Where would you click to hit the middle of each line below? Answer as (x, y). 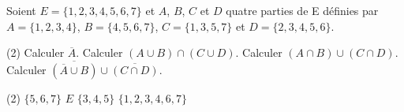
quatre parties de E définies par (302, 10)
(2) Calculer (36, 52)
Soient (21, 10)
